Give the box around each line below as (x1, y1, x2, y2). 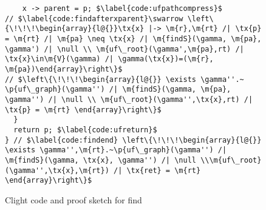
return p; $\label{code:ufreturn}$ (13, 125, 157, 134)
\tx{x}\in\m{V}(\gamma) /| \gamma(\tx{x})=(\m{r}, (5, 55, 214, 64)
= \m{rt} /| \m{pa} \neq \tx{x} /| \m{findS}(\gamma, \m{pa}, (5, 34, 262, 43)
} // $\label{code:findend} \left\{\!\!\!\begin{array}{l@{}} (5, 135, 262, 144)
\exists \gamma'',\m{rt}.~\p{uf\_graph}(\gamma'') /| (5, 146, 227, 155)
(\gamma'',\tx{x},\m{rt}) (5, 166, 109, 175)
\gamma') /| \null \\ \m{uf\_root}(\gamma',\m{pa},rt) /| (5, 44, 244, 53)
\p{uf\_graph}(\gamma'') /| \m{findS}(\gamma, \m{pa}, (5, 85, 231, 94)
